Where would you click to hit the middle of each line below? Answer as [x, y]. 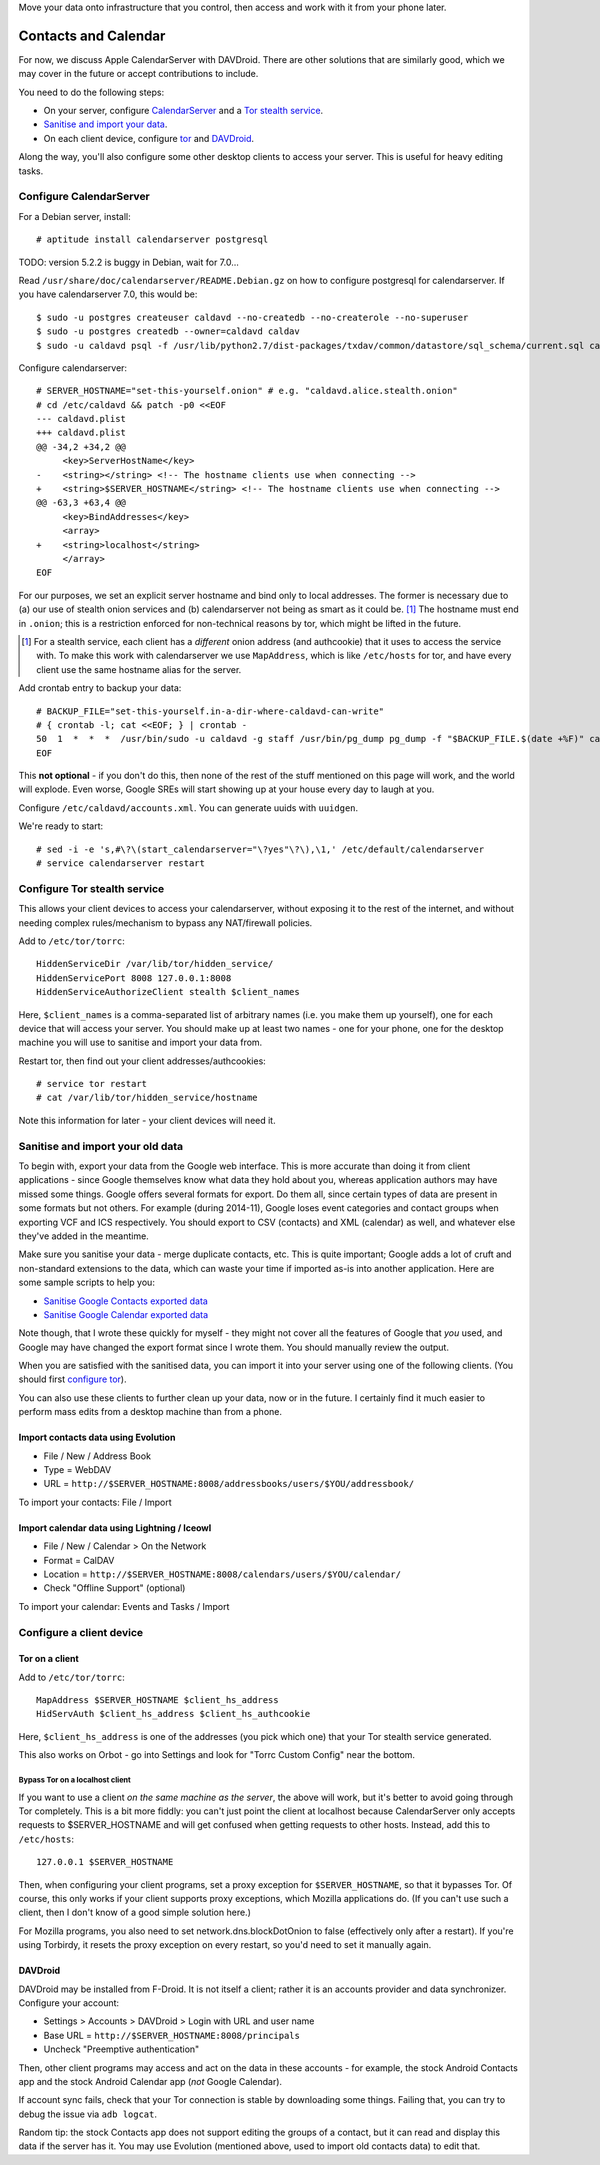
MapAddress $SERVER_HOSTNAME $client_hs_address [157, 1700]
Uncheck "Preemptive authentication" [121, 2049]
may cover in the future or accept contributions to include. [138, 74]
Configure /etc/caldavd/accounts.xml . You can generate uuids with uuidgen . [188, 807]
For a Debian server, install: [74, 216]
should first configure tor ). [72, 1379]
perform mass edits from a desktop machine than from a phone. [150, 1412]
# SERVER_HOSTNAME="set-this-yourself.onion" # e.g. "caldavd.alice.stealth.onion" [247, 391]
